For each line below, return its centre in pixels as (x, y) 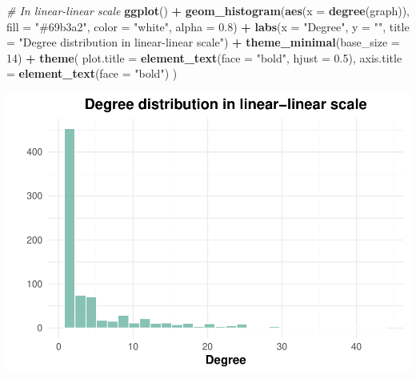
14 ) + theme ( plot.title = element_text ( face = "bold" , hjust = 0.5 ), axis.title (204, 57)
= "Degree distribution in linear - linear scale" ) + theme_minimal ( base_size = (203, 42)
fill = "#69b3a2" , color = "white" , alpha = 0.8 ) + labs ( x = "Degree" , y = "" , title (208, 26)
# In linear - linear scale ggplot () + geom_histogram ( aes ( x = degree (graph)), (208, 10)
